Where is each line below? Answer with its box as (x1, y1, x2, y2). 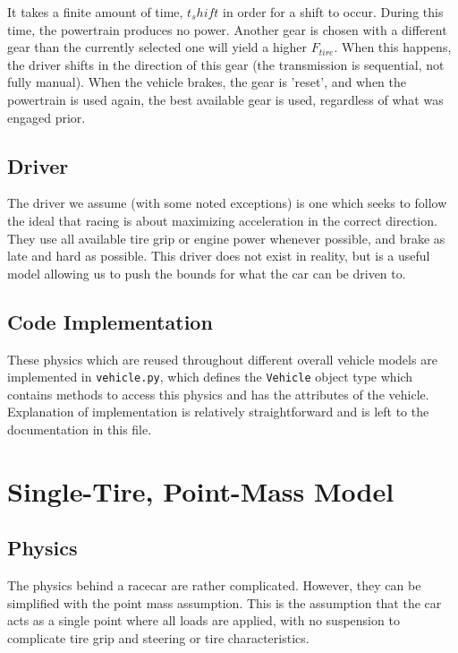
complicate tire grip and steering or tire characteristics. (7, 628, 310, 647)
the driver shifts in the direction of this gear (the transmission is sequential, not (7, 55, 445, 73)
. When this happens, (334, 38, 452, 56)
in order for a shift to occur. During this (223, 3, 444, 21)
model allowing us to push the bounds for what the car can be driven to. (7, 263, 406, 282)
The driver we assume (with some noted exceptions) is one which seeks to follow (7, 193, 447, 212)
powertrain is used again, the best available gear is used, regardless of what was (7, 90, 444, 108)
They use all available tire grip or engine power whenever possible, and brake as (7, 228, 445, 247)
